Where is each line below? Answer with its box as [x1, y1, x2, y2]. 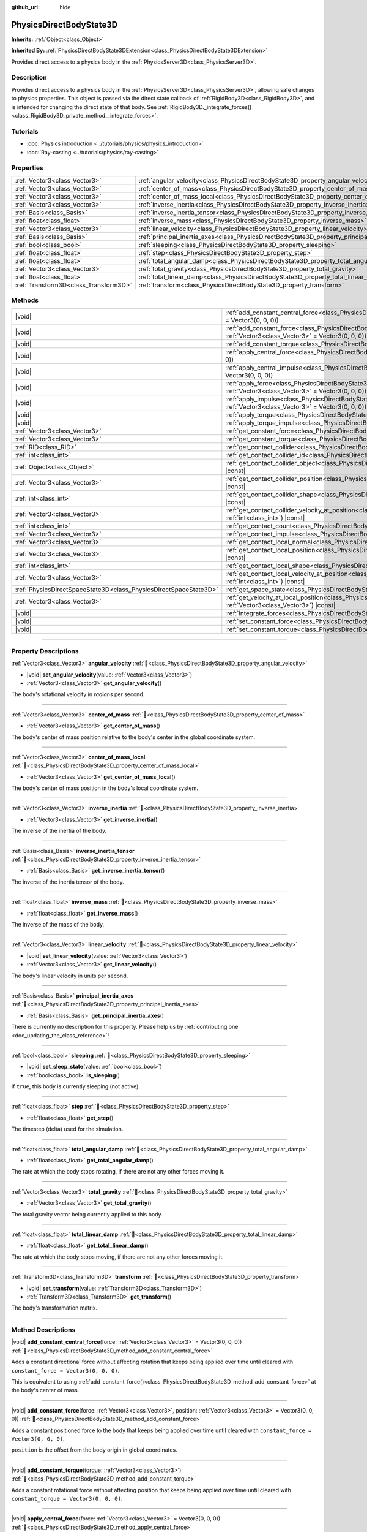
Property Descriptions [11, 647, 79, 655]
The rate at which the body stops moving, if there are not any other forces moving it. [11, 1253, 224, 1261]
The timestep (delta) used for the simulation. [11, 1125, 124, 1133]
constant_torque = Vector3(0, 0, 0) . [11, 1495, 123, 1502]
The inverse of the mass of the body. [11, 920, 105, 928]
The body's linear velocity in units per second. [11, 972, 128, 979]
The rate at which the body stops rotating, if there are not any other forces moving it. [11, 1168, 225, 1175]
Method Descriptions [11, 1325, 76, 1334]
